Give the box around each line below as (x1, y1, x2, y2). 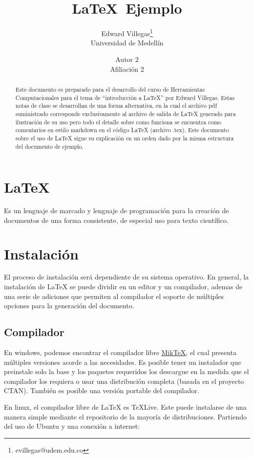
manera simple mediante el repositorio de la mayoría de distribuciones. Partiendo (4, 411, 247, 421)
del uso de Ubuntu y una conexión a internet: (4, 421, 140, 431)
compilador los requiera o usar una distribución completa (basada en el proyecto (4, 376, 244, 386)
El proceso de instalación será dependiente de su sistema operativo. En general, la (4, 272, 249, 282)
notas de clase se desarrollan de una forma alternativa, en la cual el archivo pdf (15, 101, 217, 110)
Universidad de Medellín (90, 38, 164, 48)
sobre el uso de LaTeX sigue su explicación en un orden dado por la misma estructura (15, 134, 234, 142)
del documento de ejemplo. (15, 142, 84, 150)
